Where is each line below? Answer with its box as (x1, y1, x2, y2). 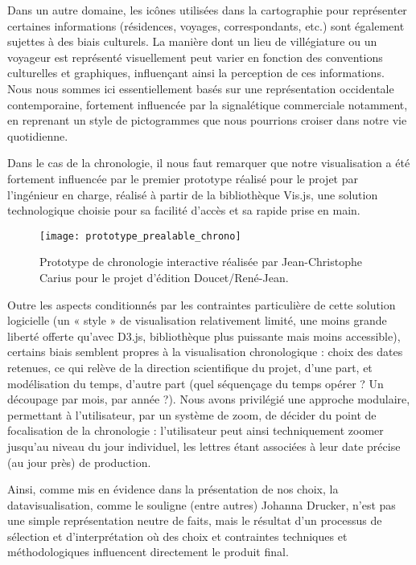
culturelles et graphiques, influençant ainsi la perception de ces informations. (7, 64, 385, 81)
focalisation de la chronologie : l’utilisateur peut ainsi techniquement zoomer (7, 422, 384, 439)
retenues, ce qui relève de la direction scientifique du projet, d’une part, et (7, 358, 373, 375)
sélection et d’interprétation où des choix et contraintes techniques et (7, 527, 348, 544)
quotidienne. (7, 127, 68, 144)
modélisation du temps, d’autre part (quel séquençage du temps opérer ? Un (7, 375, 384, 391)
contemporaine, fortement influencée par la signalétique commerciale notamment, (7, 96, 408, 113)
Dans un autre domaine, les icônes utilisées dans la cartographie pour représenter (7, 2, 407, 18)
